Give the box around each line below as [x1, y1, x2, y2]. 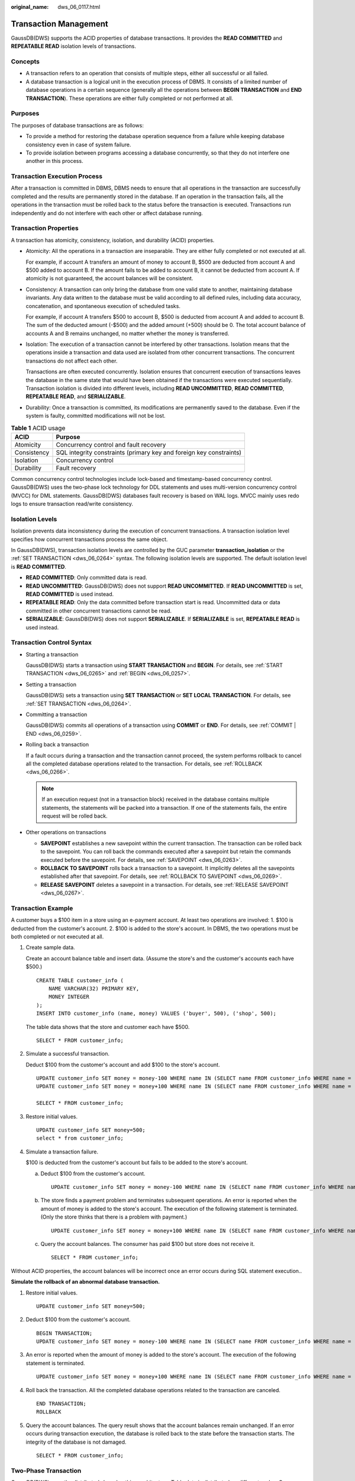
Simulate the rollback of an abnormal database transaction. [11, 1278, 160, 1286]
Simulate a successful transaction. [25, 1050, 109, 1057]
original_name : [11, 4, 49, 10]
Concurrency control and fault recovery [56, 440, 166, 448]
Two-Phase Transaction [11, 1466, 82, 1474]
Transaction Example [11, 904, 73, 912]
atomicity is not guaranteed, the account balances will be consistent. [25, 275, 193, 282]
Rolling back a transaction [25, 741, 89, 748]
